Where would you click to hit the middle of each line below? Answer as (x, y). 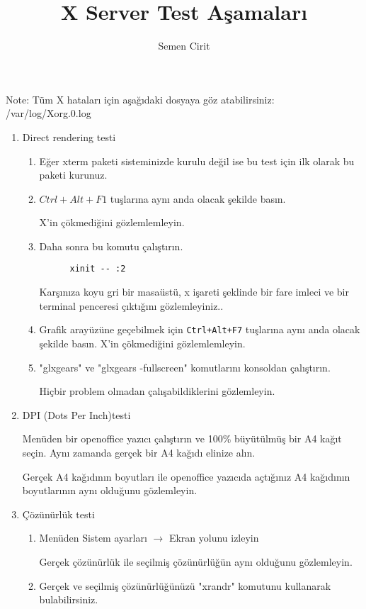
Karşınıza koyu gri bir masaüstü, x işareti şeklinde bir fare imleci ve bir (194, 292)
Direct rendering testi (69, 136)
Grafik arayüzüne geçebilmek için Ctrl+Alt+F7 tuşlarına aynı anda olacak (200, 329)
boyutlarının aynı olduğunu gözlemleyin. (110, 490)
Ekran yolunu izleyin (214, 538)
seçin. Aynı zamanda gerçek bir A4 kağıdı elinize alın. (139, 452)
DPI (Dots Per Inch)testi (76, 414)
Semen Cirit (184, 46)
